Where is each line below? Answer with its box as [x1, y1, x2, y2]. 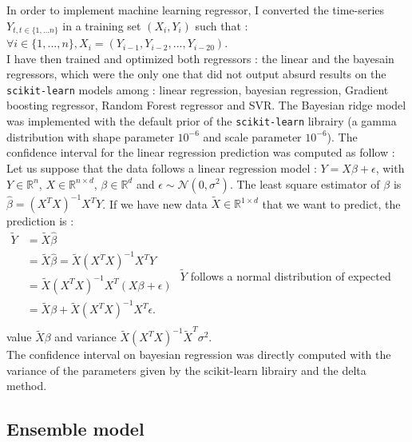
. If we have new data [102, 195, 208, 212]
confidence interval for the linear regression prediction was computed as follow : [6, 144, 395, 161]
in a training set [62, 17, 141, 34]
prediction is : [6, 213, 74, 229]
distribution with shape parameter [6, 128, 174, 145]
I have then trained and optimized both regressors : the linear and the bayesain [6, 50, 394, 66]
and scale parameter [203, 128, 302, 145]
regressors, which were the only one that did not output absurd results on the [6, 66, 386, 82]
